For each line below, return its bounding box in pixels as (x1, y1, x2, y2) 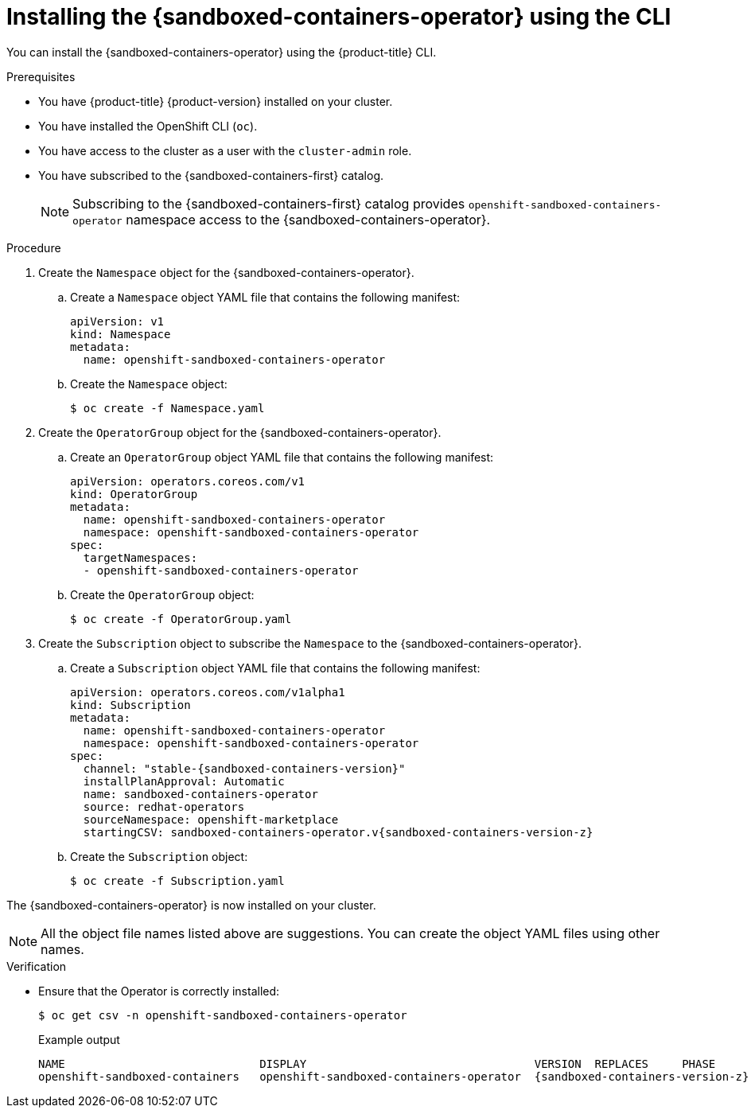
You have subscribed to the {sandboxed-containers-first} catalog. (38, 168, 384, 182)
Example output (38, 1032, 120, 1046)
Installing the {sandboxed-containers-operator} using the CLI (6, 3, 671, 30)
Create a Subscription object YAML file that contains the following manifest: (70, 660, 481, 675)
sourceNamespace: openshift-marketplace (83, 812, 339, 826)
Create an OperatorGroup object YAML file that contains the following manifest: (70, 450, 494, 464)
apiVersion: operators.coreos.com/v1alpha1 (70, 685, 345, 699)
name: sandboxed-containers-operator (83, 787, 318, 800)
